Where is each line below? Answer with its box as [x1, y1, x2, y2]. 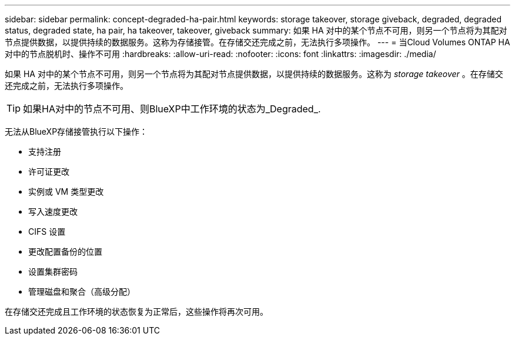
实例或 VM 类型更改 [28, 186, 104, 196]
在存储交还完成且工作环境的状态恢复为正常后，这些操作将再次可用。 [5, 306, 268, 316]
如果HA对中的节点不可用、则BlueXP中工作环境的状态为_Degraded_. [23, 103, 321, 115]
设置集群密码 [28, 266, 78, 276]
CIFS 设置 [28, 226, 66, 236]
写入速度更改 [28, 206, 78, 216]
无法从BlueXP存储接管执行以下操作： [5, 126, 148, 136]
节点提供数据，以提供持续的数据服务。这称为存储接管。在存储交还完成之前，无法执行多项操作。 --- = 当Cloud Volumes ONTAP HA [5, 37, 510, 47]
